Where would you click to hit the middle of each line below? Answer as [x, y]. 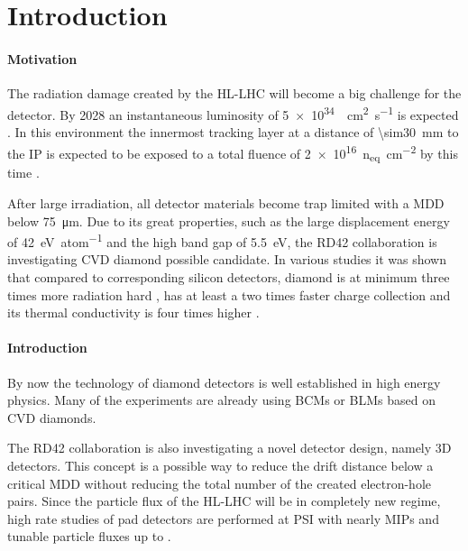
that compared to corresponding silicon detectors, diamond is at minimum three [229, 277]
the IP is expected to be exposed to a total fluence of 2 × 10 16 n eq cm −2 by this [233, 153]
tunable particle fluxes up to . [89, 536]
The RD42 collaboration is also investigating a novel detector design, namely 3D [229, 448]
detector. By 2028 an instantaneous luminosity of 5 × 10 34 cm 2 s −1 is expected [233, 113]
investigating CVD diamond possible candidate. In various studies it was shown [227, 259]
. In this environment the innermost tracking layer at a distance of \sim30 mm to [233, 132]
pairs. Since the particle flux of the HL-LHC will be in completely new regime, [224, 501]
